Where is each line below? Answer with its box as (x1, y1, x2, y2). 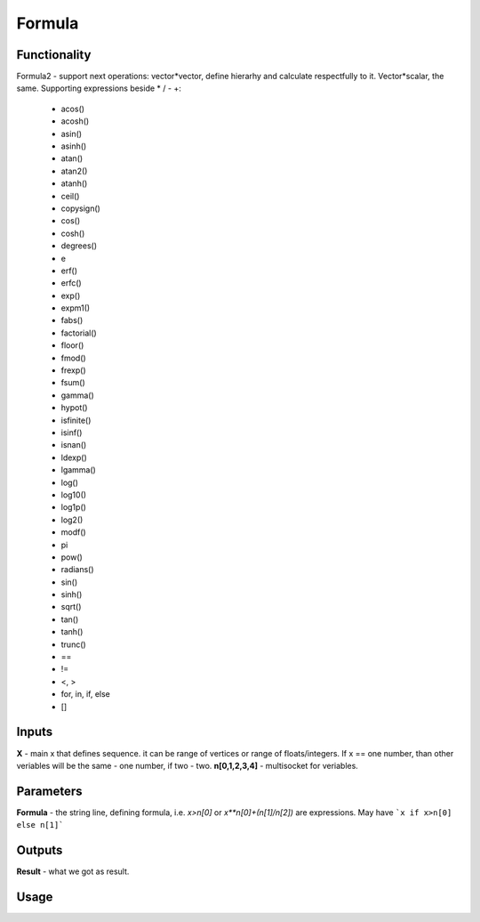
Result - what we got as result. (16, 866, 130, 877)
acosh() (60, 116, 90, 126)
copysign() (60, 203, 101, 214)
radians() (60, 564, 94, 575)
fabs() (60, 315, 84, 326)
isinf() (60, 427, 83, 438)
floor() (60, 340, 84, 351)
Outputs (16, 843, 63, 858)
